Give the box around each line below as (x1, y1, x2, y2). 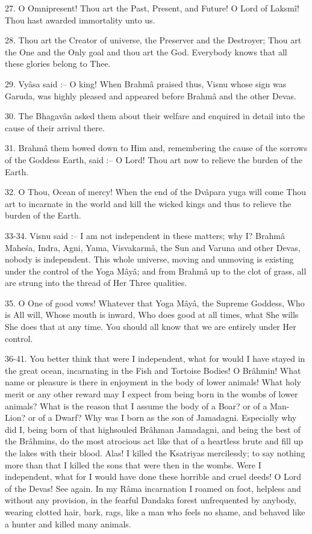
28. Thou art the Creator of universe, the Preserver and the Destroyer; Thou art (5, 34, 302, 46)
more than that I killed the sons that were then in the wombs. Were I (5, 458, 261, 471)
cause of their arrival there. (5, 121, 105, 134)
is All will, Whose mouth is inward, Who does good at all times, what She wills (5, 308, 299, 321)
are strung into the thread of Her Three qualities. (5, 276, 187, 289)
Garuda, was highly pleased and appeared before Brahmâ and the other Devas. (5, 89, 296, 102)
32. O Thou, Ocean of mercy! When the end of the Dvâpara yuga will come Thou (5, 185, 306, 198)
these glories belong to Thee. (5, 57, 111, 70)
